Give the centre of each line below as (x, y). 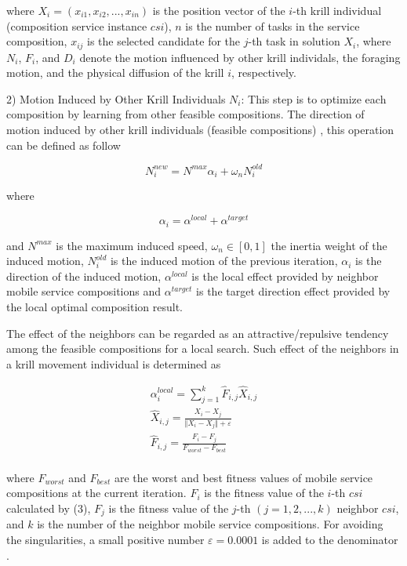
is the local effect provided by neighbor (285, 276)
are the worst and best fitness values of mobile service (243, 477)
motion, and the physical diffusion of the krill (115, 73)
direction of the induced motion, (84, 276)
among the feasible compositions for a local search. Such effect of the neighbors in (203, 348)
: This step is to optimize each (314, 98)
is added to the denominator (330, 540)
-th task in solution (294, 41)
